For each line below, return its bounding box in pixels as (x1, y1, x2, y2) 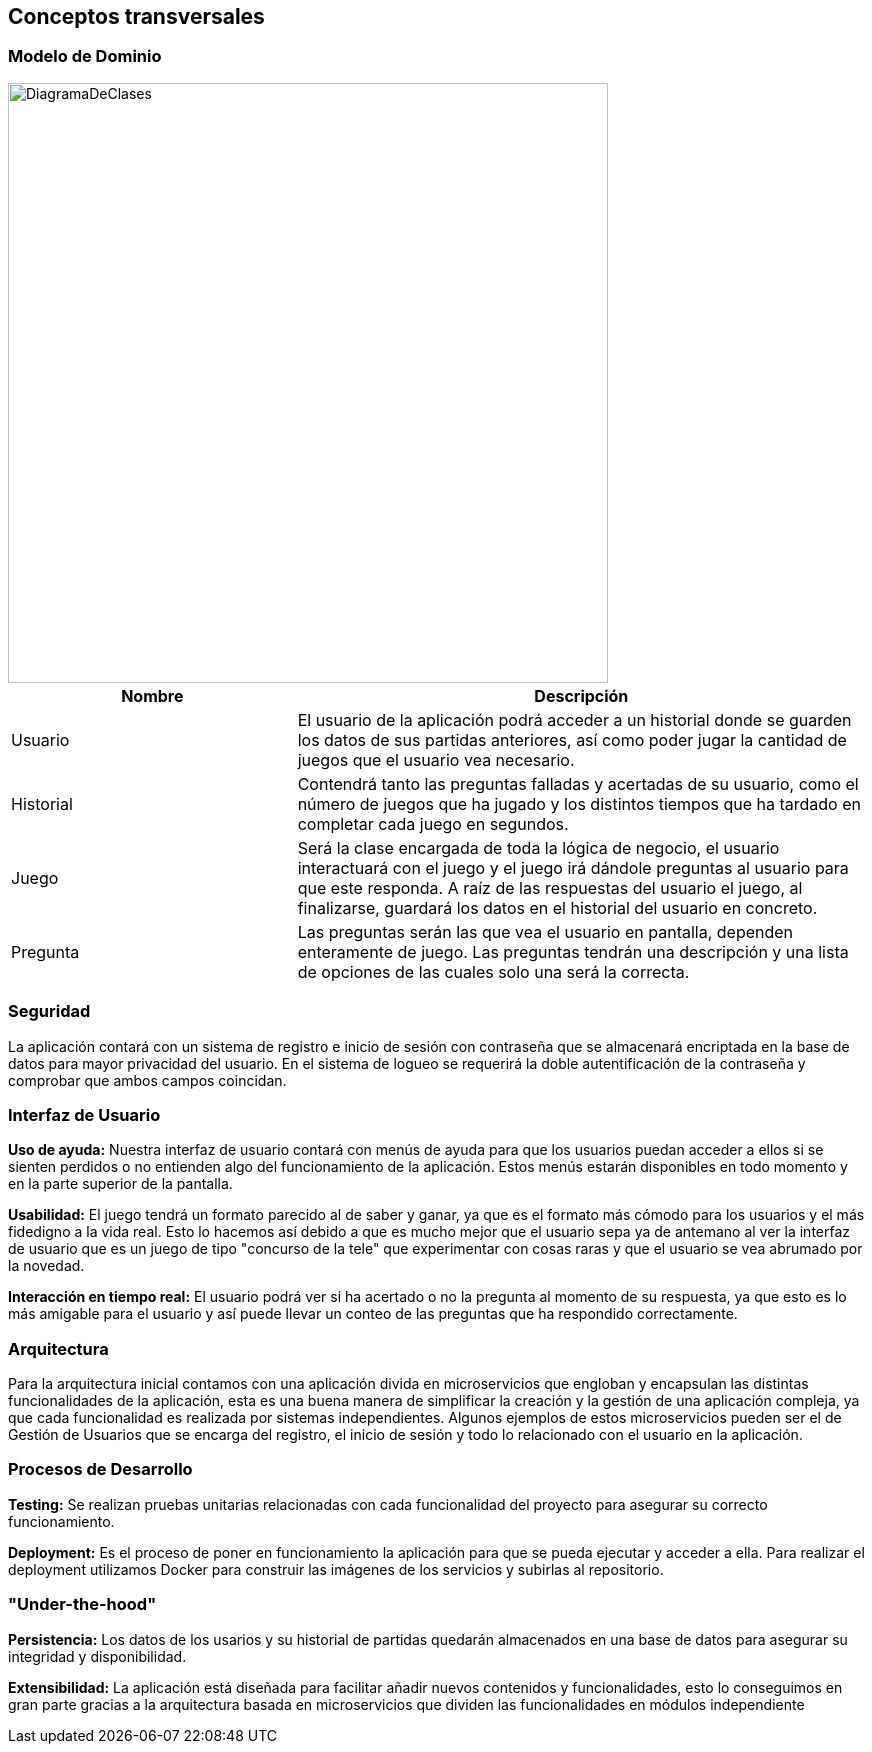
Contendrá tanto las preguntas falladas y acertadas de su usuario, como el (297, 773, 859, 794)
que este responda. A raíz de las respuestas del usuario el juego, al (297, 877, 803, 898)
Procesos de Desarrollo (8, 1459, 193, 1480)
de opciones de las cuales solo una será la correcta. (297, 961, 690, 982)
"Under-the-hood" (8, 1594, 157, 1615)
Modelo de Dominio (8, 46, 162, 67)
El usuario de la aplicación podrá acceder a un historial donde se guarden (297, 709, 852, 730)
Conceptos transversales (8, 4, 265, 29)
